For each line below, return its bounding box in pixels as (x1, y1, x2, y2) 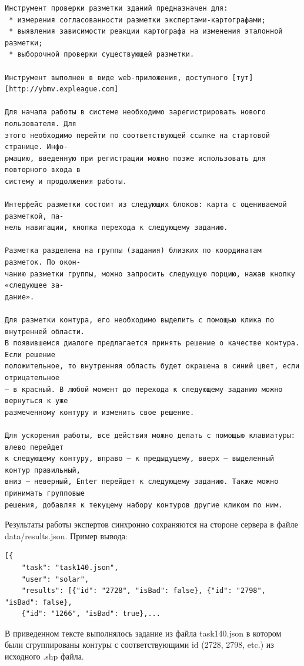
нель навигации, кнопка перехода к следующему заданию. (5, 223, 228, 232)
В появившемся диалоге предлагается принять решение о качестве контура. (5, 339, 300, 348)
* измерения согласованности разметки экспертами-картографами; (9, 15, 266, 24)
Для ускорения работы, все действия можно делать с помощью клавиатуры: (5, 431, 295, 440)
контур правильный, (5, 466, 81, 474)
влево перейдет (5, 443, 64, 451)
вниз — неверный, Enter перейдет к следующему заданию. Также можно (5, 477, 279, 486)
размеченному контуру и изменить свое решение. (5, 408, 195, 417)
